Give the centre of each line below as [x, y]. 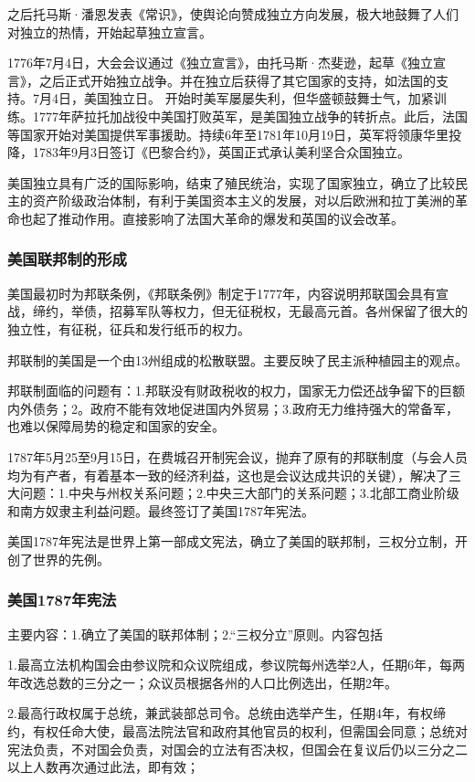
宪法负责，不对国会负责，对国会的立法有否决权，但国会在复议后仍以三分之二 [237, 749]
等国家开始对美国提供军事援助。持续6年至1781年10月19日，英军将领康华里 [228, 134]
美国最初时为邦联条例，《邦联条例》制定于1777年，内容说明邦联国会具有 [222, 293]
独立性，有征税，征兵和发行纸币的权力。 [129, 328]
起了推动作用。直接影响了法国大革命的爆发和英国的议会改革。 [218, 218]
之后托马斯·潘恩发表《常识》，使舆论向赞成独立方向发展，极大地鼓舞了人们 [233, 14]
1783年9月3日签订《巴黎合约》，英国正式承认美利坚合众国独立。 [221, 152]
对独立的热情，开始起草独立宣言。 [110, 32]
